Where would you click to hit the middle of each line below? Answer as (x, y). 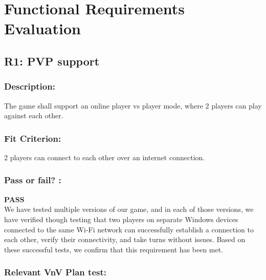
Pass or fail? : (33, 180)
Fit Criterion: (33, 138)
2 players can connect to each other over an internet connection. (105, 157)
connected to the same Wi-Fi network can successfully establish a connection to (129, 229)
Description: (30, 86)
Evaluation (42, 28)
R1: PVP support (52, 61)
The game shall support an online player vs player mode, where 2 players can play (133, 105)
